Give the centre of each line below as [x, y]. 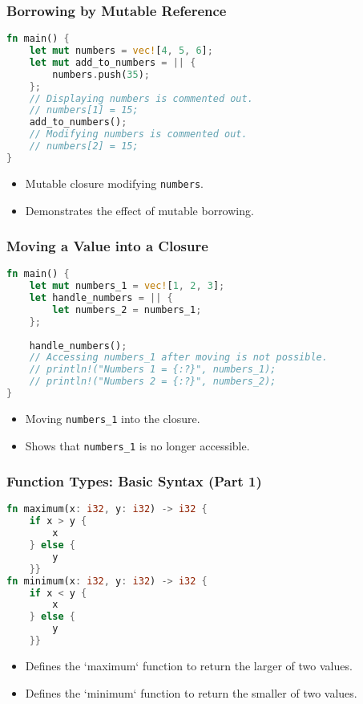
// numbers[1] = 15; [84, 110]
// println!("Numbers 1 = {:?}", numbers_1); [153, 370]
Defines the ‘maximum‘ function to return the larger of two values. [189, 665]
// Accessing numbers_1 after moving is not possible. [178, 358]
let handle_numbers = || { [101, 298]
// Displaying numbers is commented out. [141, 98]
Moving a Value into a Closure [107, 246]
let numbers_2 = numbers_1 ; [127, 309]
